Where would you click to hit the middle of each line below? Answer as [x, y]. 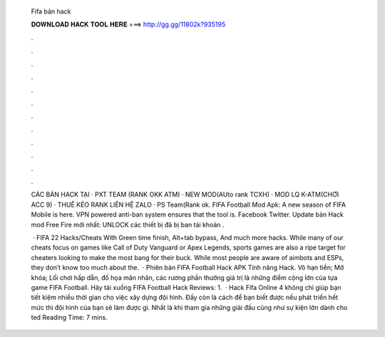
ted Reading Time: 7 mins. [69, 318]
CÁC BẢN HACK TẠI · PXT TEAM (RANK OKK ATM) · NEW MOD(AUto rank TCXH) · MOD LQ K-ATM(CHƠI [185, 195]
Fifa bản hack [51, 11]
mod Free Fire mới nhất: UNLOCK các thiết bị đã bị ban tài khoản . [128, 224]
